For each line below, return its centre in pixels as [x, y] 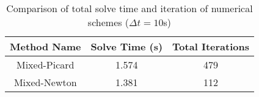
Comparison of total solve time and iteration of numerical [129, 8]
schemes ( [108, 22]
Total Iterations [211, 46]
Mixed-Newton [45, 82]
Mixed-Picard [45, 65]
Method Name [46, 46]
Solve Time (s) [127, 46]
